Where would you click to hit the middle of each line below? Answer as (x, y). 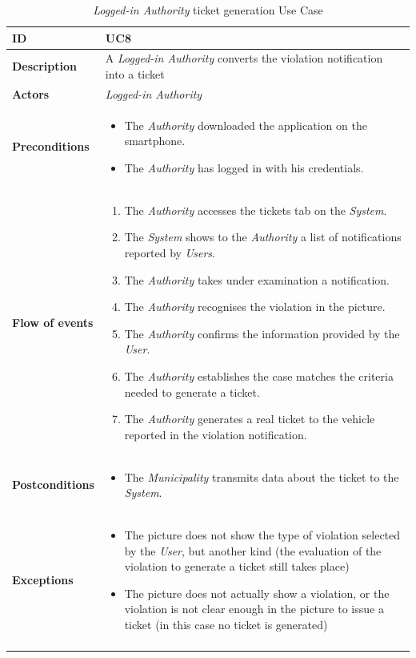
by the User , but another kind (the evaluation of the (253, 550)
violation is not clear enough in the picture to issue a (254, 609)
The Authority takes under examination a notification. (257, 279)
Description (45, 66)
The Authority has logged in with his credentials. (244, 167)
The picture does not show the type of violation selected (262, 534)
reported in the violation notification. (216, 434)
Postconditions (53, 484)
